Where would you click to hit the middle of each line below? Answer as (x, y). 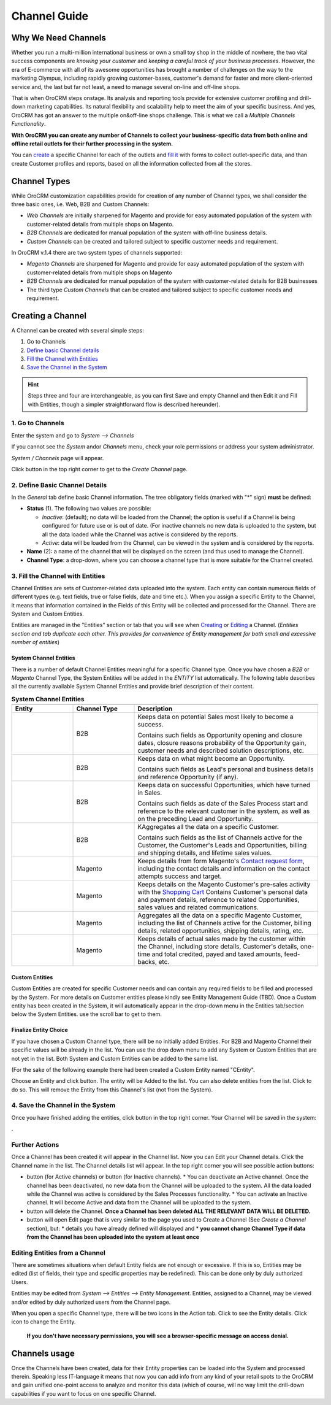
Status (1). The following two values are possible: (89, 509)
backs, (147, 962)
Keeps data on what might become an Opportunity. (211, 759)
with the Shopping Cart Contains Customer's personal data (223, 892)
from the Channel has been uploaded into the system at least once (113, 1237)
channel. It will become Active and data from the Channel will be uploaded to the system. (139, 1203)
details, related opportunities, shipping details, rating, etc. (221, 931)
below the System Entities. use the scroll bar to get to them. (86, 1014)
